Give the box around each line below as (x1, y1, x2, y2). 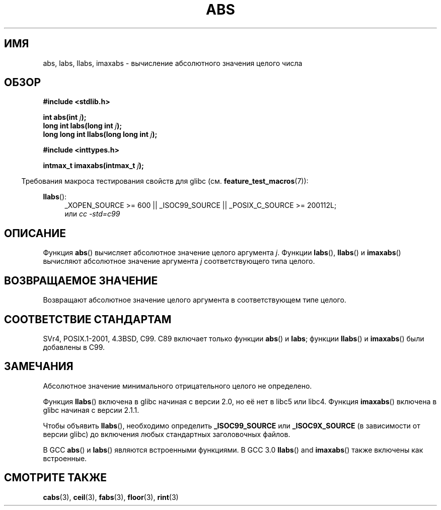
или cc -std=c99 (64, 209, 120, 218)
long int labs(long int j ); (43, 121, 122, 130)
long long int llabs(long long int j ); (43, 130, 158, 139)
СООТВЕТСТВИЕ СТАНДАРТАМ (4, 313, 172, 326)
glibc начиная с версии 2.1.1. (43, 405, 139, 414)
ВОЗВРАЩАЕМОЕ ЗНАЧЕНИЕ (4, 274, 158, 287)
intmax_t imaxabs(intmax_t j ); (43, 161, 144, 170)
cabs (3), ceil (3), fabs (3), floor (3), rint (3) (43, 492, 179, 501)
